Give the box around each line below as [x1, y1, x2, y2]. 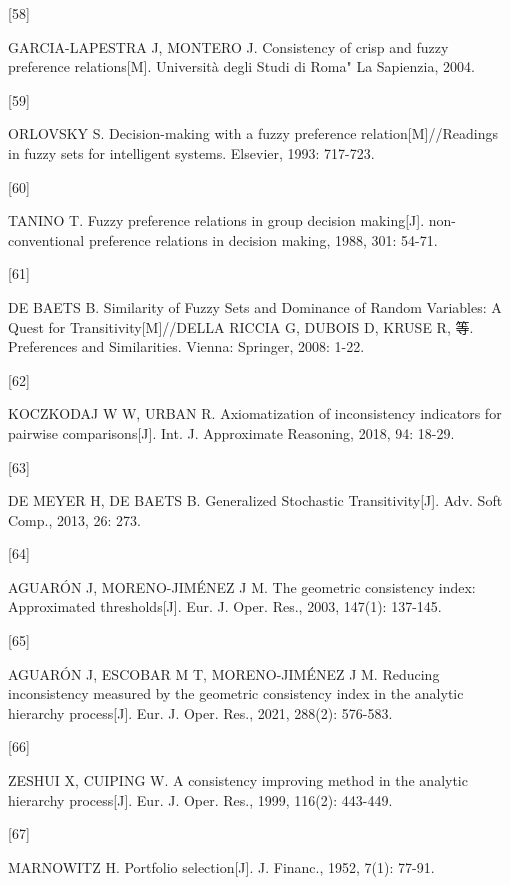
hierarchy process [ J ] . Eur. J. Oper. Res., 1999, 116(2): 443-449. [8, 789, 393, 810]
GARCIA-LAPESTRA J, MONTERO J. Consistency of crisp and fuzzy [8, 36, 449, 57]
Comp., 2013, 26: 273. [8, 509, 141, 530]
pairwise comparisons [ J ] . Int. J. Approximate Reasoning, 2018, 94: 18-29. [8, 422, 455, 443]
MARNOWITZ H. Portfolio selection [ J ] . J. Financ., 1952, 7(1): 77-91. [8, 856, 435, 877]
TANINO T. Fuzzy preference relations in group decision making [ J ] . [8, 210, 425, 231]
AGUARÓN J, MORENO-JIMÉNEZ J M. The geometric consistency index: [8, 576, 476, 597]
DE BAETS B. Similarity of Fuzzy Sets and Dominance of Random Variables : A [8, 296, 502, 317]
